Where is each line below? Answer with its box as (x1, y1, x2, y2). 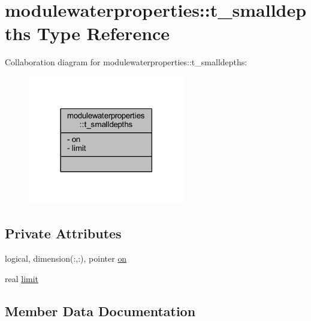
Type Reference (37, 21, 170, 46)
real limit (5, 272, 39, 284)
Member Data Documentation (5, 301, 196, 320)
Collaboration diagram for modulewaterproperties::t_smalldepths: (5, 56, 247, 68)
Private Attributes (5, 224, 122, 243)
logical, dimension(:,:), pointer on (5, 252, 127, 264)
